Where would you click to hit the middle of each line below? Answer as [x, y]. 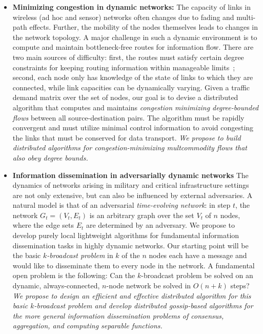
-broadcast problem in [80, 255]
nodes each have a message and [198, 255]
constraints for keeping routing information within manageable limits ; [124, 67]
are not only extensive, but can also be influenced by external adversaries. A [133, 195]
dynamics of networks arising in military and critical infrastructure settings [131, 185]
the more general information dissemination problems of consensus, [118, 315]
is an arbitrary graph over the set [142, 215]
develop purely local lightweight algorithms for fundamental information [126, 235]
